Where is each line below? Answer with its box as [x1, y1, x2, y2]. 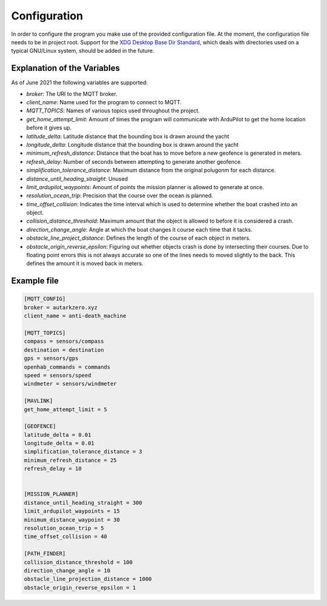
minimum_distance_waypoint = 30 [24, 516, 121, 523]
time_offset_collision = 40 [24, 533, 107, 540]
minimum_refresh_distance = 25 [24, 457, 117, 463]
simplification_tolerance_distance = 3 [24, 448, 142, 455]
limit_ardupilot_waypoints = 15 [24, 508, 121, 515]
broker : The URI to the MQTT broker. [26, 90, 117, 97]
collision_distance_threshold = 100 [24, 559, 133, 565]
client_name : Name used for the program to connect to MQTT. [26, 99, 182, 106]
